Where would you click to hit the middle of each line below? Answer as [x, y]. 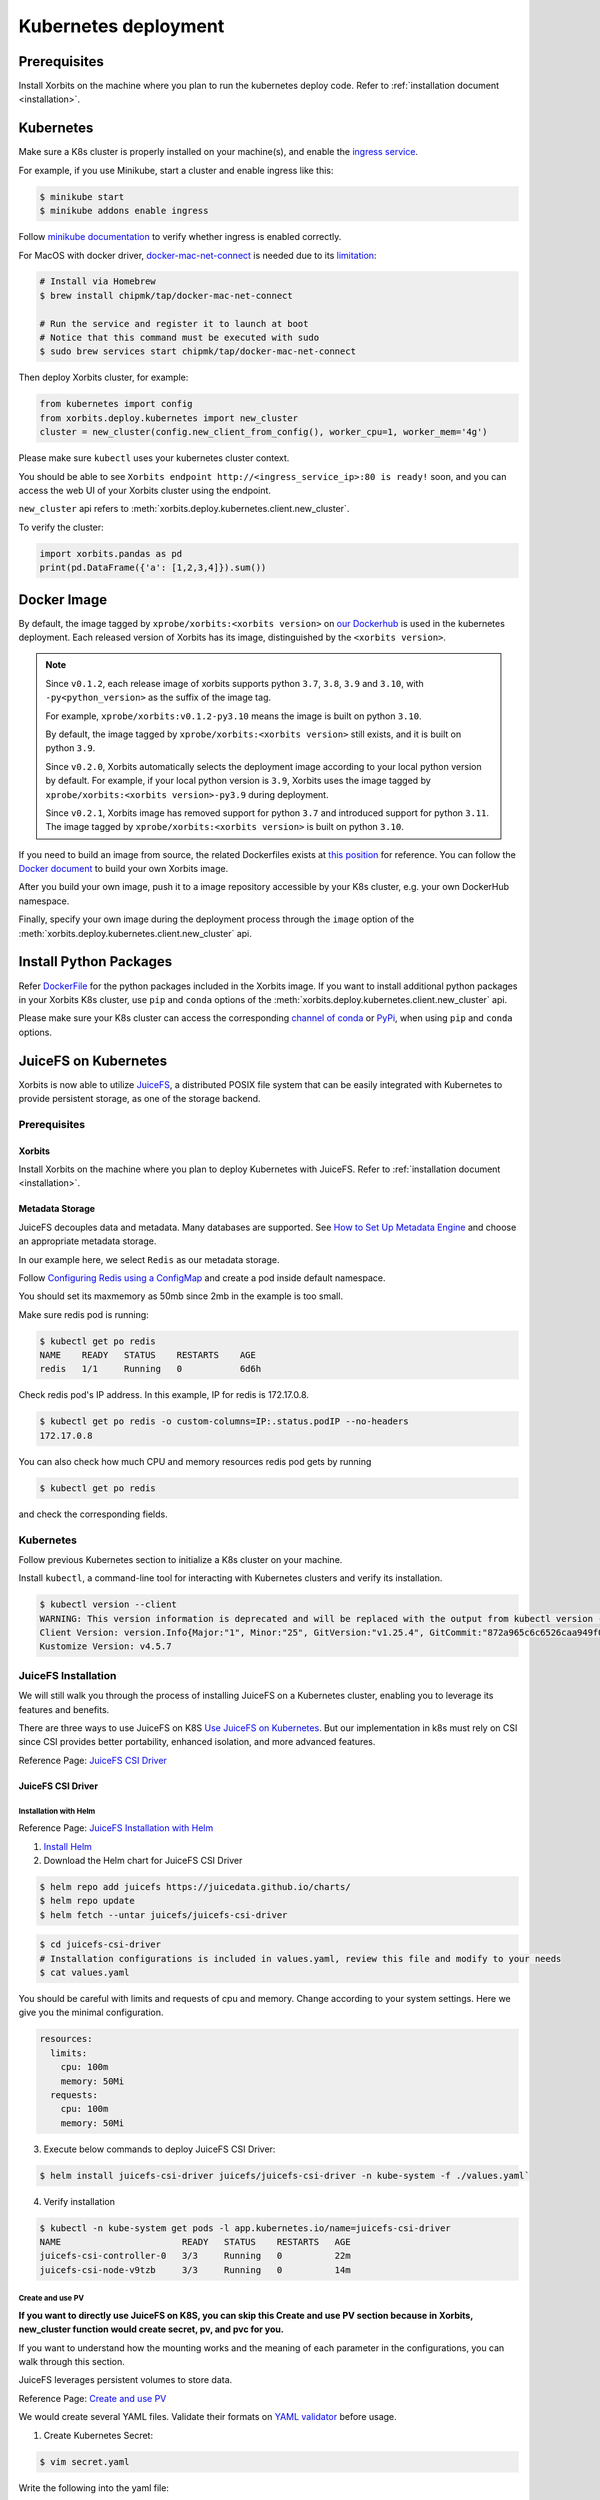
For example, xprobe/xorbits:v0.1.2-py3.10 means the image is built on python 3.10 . [233, 716]
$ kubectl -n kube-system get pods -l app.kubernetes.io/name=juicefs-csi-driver [245, 2228]
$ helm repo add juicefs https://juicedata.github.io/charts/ [195, 1886]
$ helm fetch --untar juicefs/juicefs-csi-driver [163, 1914]
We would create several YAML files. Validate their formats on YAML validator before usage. [207, 2417]
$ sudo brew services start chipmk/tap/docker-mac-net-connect [198, 351]
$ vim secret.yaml [84, 2461]
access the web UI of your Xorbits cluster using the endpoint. [145, 490]
